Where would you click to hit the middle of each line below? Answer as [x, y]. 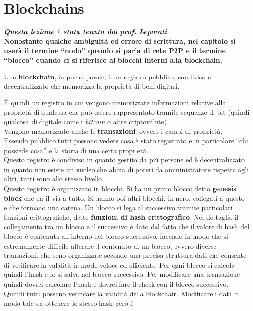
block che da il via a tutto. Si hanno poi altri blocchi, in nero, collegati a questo [124, 198]
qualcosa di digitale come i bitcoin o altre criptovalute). [87, 121]
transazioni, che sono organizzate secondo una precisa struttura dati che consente [125, 255]
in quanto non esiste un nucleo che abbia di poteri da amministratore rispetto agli [126, 169]
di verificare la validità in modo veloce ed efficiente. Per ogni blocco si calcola [119, 264]
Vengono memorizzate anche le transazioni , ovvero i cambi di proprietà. [113, 131]
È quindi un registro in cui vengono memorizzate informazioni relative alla [115, 102]
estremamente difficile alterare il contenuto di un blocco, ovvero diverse [110, 245]
